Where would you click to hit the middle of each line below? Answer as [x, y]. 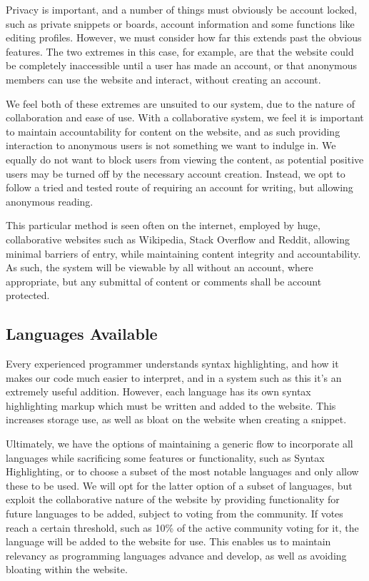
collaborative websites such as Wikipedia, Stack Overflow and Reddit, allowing [178, 239]
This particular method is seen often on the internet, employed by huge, [163, 225]
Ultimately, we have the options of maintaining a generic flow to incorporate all [180, 444]
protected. [28, 295]
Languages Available [82, 334]
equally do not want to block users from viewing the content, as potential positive [185, 159]
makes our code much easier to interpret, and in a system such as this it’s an [174, 377]
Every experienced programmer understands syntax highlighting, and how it [172, 364]
